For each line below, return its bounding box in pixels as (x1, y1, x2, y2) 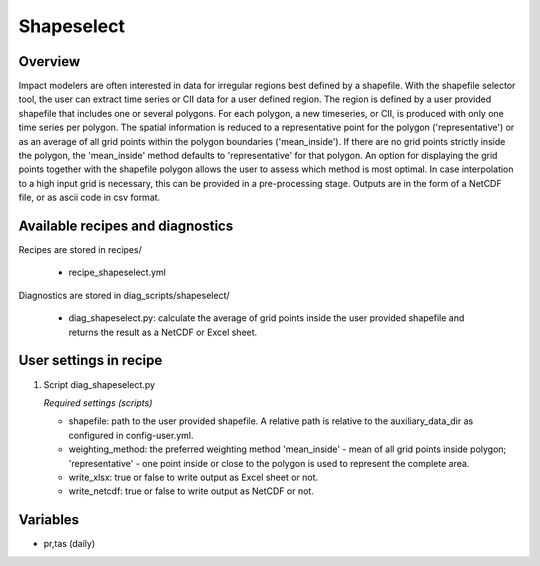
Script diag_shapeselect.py (43, 378, 155, 390)
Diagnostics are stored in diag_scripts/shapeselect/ (18, 289, 230, 301)
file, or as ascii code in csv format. (18, 191, 161, 204)
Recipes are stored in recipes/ (18, 244, 142, 256)
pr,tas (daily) (43, 538, 96, 550)
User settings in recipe (18, 352, 163, 369)
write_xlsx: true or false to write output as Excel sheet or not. (68, 471, 319, 483)
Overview (18, 53, 81, 70)
